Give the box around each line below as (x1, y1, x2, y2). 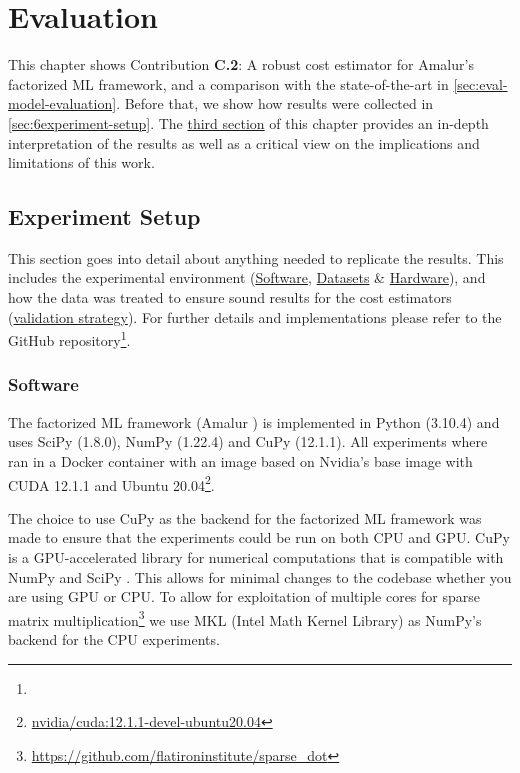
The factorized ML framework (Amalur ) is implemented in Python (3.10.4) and (8, 411, 500, 432)
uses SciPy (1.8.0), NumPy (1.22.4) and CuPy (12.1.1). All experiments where (8, 431, 488, 452)
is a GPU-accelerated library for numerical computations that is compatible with (8, 546, 504, 567)
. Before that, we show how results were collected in (116, 93, 434, 114)
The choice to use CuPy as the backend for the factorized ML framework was (8, 507, 482, 528)
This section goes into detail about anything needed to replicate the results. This (8, 247, 504, 268)
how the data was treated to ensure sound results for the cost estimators (8, 287, 452, 308)
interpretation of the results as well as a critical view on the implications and (8, 132, 480, 153)
